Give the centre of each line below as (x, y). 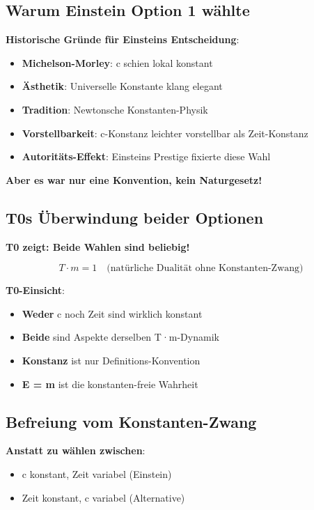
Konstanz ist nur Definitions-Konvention (111, 360)
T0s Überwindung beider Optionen (135, 217)
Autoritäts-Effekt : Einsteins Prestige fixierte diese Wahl (146, 156)
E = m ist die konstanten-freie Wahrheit (110, 384)
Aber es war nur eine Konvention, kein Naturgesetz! (134, 179)
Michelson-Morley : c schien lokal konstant (117, 62)
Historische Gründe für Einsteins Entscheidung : (123, 39)
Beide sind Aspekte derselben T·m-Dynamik (120, 337)
